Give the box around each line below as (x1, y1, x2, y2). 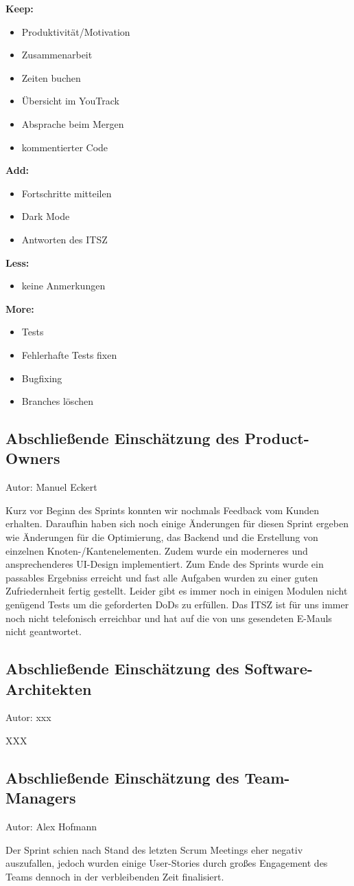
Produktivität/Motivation (21, 24, 130, 38)
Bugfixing (21, 370, 62, 385)
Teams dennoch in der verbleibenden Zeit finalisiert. (5, 869, 224, 883)
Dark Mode (21, 209, 70, 223)
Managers (5, 787, 76, 808)
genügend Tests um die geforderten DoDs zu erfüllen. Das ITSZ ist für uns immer (5, 597, 349, 612)
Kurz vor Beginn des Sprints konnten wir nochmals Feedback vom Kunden (5, 502, 319, 517)
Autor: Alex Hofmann (5, 819, 97, 834)
